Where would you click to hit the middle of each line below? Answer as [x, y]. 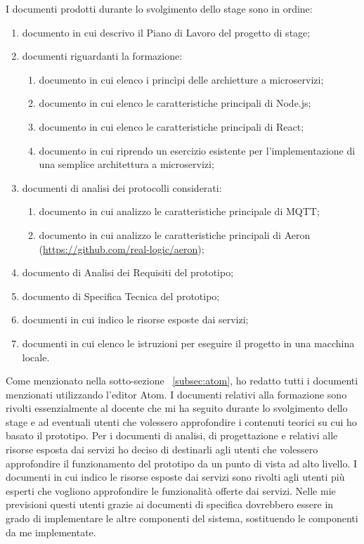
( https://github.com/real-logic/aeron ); [122, 248]
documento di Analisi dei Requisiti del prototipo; [128, 272]
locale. [36, 357]
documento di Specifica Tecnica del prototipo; [121, 296]
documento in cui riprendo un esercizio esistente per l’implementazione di [197, 150]
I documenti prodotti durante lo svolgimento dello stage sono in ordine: [159, 8]
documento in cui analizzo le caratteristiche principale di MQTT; [179, 211]
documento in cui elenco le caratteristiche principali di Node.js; [175, 103]
